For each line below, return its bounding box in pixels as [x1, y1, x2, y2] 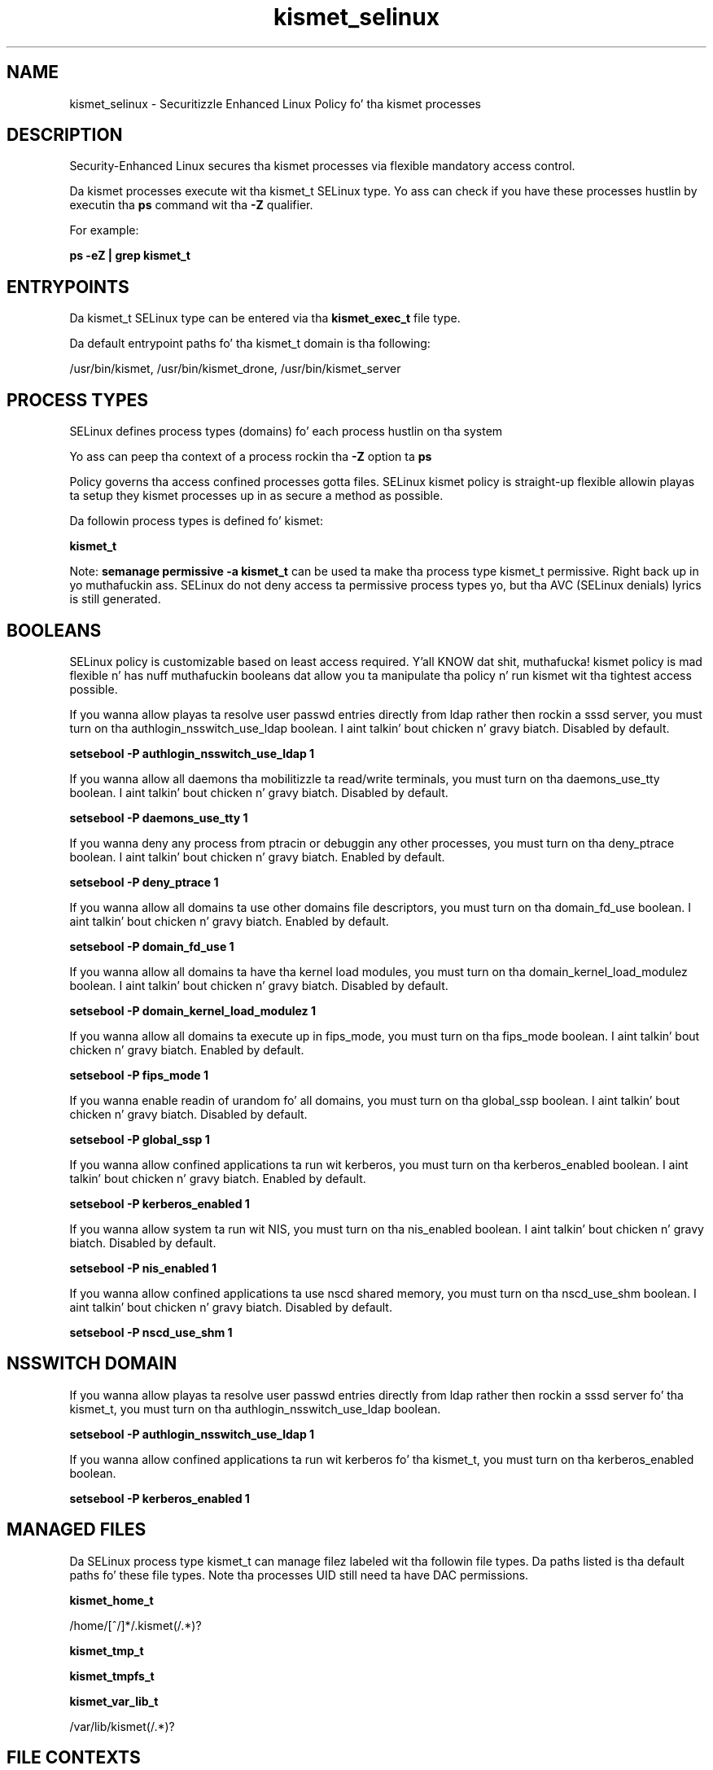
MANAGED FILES [7, 1519, 147, 1540]
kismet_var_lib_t [69, 1693, 159, 1708]
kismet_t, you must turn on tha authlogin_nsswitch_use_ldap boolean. [69, 1401, 441, 1416]
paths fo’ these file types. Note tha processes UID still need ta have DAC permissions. [69, 1567, 529, 1582]
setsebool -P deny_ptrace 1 [69, 874, 219, 889]
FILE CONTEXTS [7, 1747, 141, 1768]
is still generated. [69, 592, 161, 607]
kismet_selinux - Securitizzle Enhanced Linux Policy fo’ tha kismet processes [69, 96, 481, 111]
